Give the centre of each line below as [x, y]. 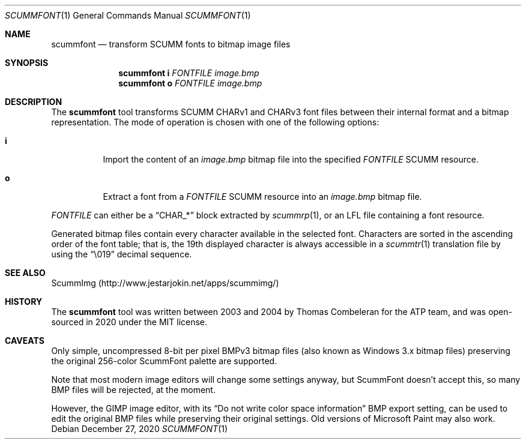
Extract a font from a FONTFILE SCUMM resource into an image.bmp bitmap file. [262, 196]
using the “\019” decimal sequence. [122, 254]
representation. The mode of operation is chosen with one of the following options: [215, 122]
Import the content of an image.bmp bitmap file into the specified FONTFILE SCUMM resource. [291, 159]
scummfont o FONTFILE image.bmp [190, 83]
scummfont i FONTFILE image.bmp [189, 73]
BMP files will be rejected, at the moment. [133, 390]
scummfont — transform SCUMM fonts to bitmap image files [171, 44]
